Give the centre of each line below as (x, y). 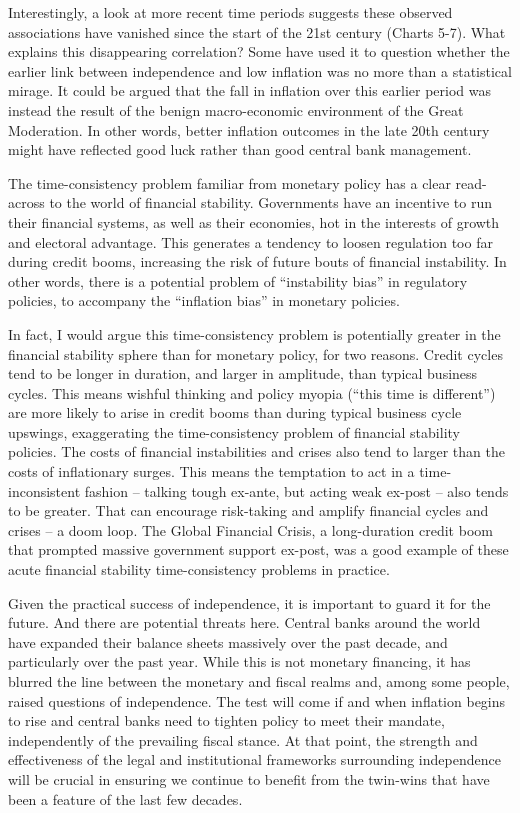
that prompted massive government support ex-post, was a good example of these (258, 549)
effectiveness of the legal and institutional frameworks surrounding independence (254, 759)
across (26, 202)
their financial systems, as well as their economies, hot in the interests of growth (254, 221)
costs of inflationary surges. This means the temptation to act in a (211, 471)
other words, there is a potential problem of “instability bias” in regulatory (238, 280)
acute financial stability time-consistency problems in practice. (199, 569)
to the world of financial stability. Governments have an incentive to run (270, 202)
